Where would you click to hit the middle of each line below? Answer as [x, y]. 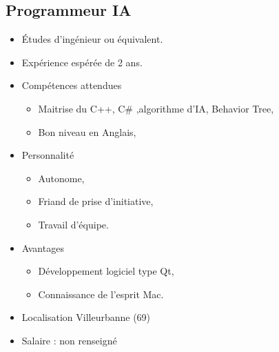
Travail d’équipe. [73, 224]
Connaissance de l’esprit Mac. [101, 294]
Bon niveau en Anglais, [87, 131]
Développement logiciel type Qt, [106, 271]
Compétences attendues [72, 85]
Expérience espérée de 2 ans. [82, 62]
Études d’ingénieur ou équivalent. [92, 39]
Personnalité [48, 155]
